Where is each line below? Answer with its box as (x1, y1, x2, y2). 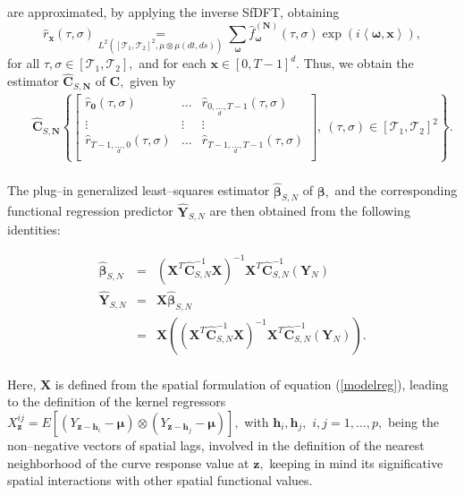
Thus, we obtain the (303, 54, 414, 73)
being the (387, 412, 440, 431)
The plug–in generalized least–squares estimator (7, 181, 270, 200)
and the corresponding (334, 181, 458, 200)
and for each (139, 54, 207, 73)
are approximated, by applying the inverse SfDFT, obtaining (7, 3, 340, 21)
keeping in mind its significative (269, 453, 443, 472)
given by (130, 72, 176, 90)
